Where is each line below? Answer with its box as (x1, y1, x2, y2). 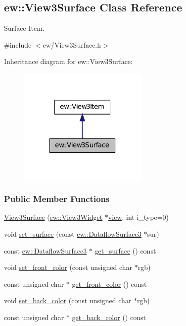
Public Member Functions (4, 193, 110, 205)
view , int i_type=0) (108, 212, 169, 222)
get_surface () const (94, 245, 156, 256)
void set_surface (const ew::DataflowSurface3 (4, 229, 141, 239)
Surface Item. (4, 23, 45, 33)
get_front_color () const (72, 278, 147, 289)
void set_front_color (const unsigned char (4, 262, 132, 272)
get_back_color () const (72, 312, 146, 323)
